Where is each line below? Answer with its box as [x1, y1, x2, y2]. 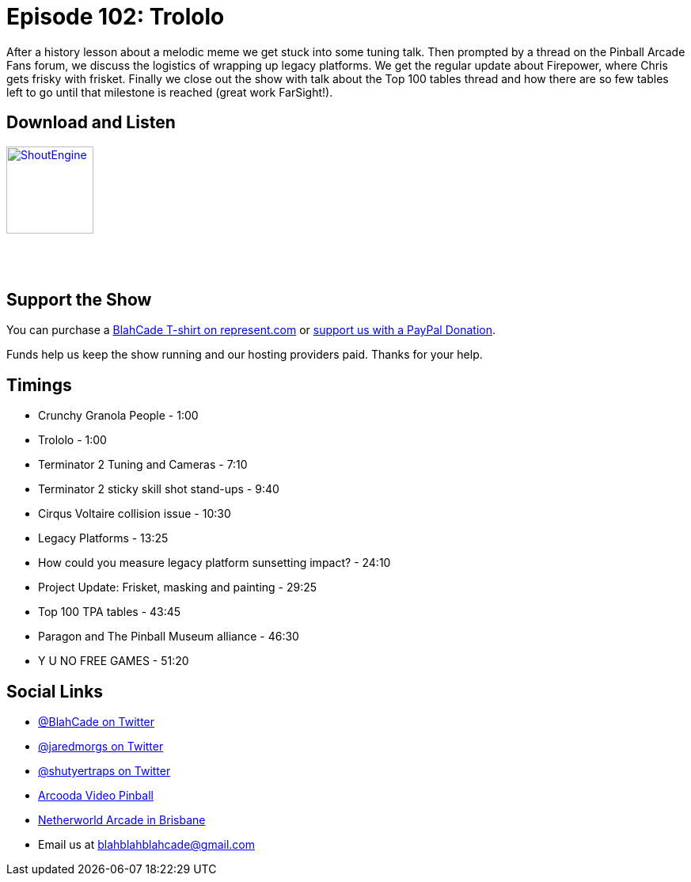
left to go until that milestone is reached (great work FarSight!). [6, 85, 333, 99]
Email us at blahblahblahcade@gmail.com [38, 838, 255, 852]
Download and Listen [6, 112, 176, 133]
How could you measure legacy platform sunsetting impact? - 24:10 [38, 556, 391, 570]
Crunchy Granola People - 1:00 [38, 409, 199, 423]
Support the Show [6, 290, 152, 310]
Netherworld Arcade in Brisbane [38, 813, 206, 827]
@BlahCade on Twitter [38, 715, 155, 729]
